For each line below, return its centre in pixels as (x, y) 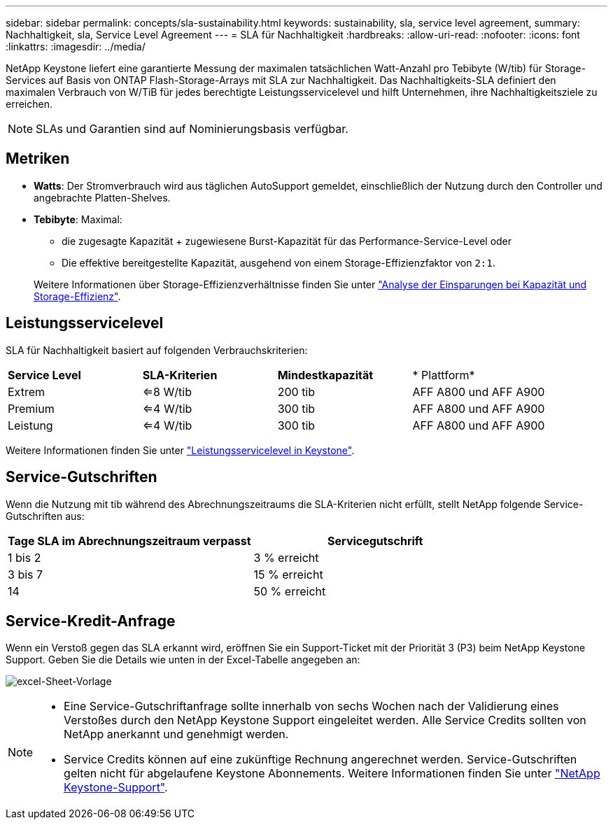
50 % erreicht (290, 591)
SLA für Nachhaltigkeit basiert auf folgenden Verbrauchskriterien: (157, 350)
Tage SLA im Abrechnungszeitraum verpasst (129, 541)
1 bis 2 (24, 557)
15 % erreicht (288, 574)
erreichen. (29, 104)
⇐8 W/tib (167, 392)
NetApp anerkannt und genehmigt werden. (176, 734)
